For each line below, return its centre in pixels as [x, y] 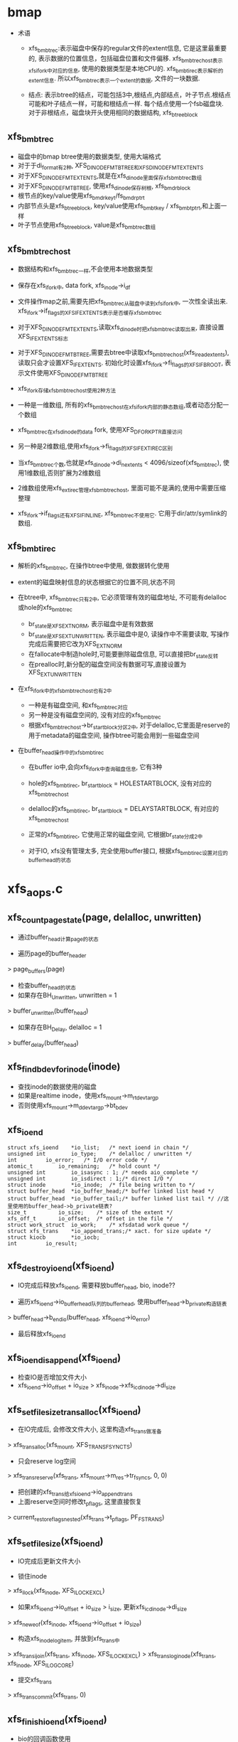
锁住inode [32, 1576]
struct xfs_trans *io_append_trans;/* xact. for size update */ [109, 1231]
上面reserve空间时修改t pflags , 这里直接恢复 [80, 1502]
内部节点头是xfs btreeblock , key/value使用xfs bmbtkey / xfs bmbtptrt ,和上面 [119, 207]
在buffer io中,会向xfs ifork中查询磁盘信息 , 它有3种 [95, 767]
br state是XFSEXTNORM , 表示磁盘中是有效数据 [91, 624]
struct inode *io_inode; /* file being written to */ [101, 1185]
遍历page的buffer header [52, 954]
